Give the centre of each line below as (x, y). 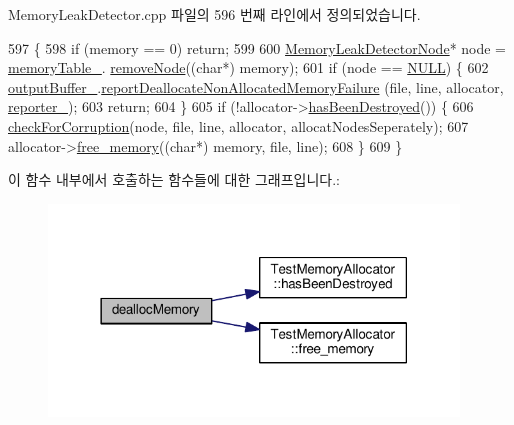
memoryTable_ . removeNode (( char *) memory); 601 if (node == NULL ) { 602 (248, 67)
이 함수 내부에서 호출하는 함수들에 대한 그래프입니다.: (174, 179)
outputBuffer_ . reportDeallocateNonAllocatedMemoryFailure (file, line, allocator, (256, 86)
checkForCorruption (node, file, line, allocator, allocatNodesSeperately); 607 (238, 125)
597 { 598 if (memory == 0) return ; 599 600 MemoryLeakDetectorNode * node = (257, 47)
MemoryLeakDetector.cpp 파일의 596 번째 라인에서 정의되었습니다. (214, 14)
